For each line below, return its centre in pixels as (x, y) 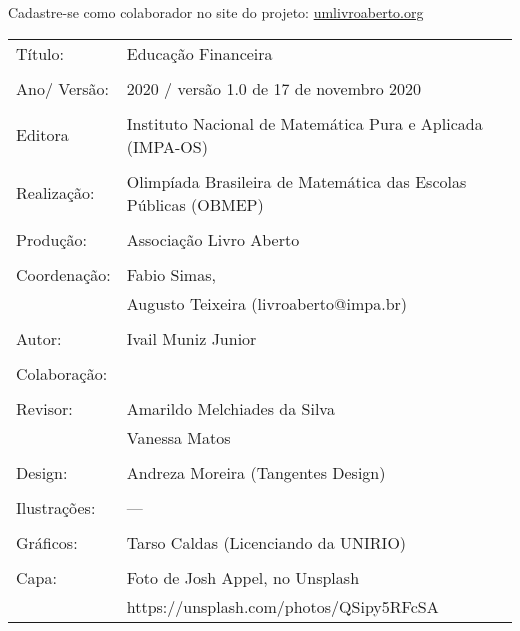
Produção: (51, 239)
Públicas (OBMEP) (195, 204)
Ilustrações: (56, 507)
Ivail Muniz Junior (191, 338)
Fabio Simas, (171, 274)
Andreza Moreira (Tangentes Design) (256, 472)
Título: (40, 53)
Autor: (39, 338)
